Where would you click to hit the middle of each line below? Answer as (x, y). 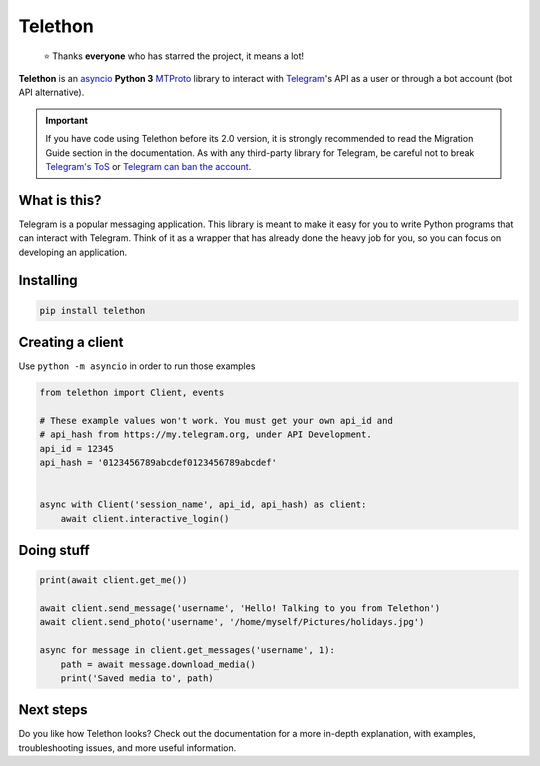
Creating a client (71, 341)
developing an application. (73, 252)
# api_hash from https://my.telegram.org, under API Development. (205, 434)
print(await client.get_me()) (113, 580)
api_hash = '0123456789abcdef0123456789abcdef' (158, 463)
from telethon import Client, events (132, 393)
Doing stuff (54, 550)
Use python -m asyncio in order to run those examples (137, 366)
